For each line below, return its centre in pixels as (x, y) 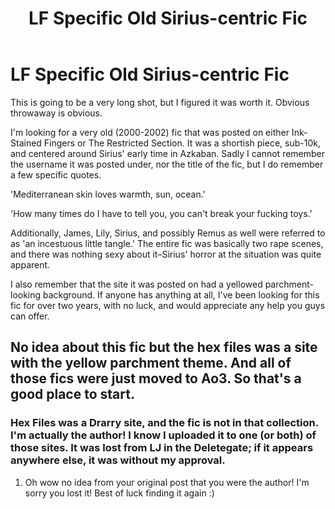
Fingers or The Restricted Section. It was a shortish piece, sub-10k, (182, 143)
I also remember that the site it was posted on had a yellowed (136, 284)
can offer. (30, 316)
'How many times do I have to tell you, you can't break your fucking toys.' (161, 213)
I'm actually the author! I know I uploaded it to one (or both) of (163, 435)
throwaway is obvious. (56, 113)
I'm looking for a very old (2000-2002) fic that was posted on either (150, 132)
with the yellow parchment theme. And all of (151, 363)
